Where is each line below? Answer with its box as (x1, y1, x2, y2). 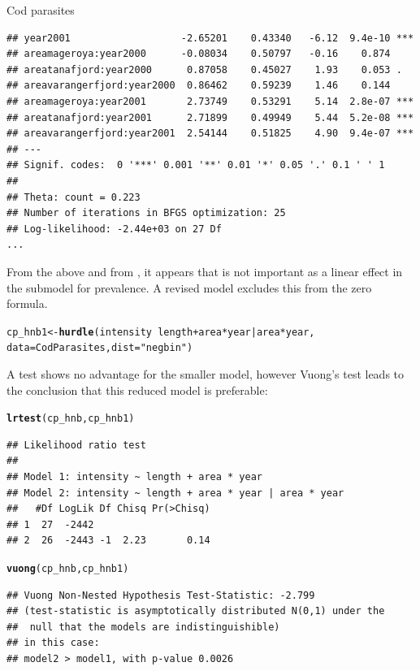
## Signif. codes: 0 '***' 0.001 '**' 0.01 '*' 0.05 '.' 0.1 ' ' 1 (6, 159, 385, 171)
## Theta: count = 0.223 (6, 191, 141, 203)
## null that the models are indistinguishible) (6, 621, 280, 633)
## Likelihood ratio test (6, 439, 146, 451)
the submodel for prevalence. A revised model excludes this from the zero (6, 279, 372, 296)
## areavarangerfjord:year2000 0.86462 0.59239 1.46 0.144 (6, 80, 391, 92)
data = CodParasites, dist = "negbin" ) (6, 342, 193, 354)
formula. (6, 295, 48, 312)
